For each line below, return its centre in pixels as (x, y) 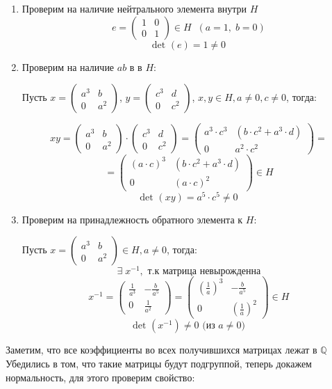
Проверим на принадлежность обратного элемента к (132, 219)
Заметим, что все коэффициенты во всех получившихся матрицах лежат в (161, 350)
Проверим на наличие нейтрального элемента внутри (134, 8)
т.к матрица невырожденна (204, 272)
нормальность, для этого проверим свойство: (100, 377)
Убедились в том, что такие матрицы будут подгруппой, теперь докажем (159, 363)
